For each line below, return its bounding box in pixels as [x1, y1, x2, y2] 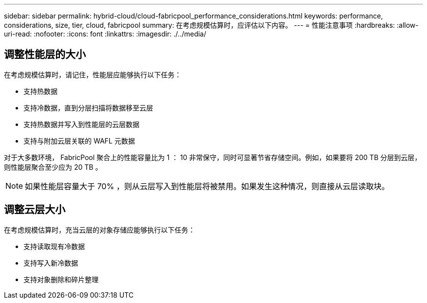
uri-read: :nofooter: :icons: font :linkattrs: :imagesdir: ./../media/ [4, 30, 207, 38]
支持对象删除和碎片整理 [23, 275, 98, 284]
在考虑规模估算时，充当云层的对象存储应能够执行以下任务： [4, 225, 195, 234]
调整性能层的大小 [4, 48, 86, 61]
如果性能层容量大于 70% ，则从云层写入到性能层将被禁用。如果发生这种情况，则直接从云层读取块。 [25, 181, 389, 191]
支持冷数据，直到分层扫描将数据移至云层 [23, 103, 153, 112]
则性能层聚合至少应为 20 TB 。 [4, 162, 102, 171]
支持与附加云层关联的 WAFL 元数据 [23, 136, 135, 145]
